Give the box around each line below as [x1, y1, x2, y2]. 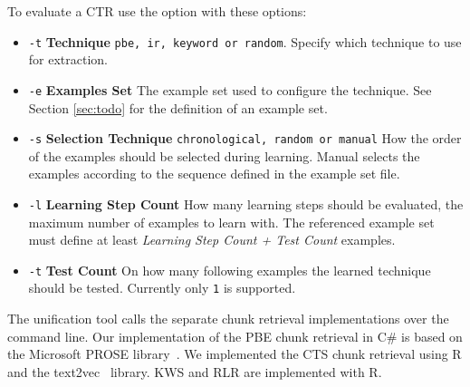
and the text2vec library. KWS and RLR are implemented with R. [7, 362, 382, 381]
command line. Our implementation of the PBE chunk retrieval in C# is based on [7, 326, 463, 345]
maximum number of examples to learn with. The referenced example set [28, 212, 435, 231]
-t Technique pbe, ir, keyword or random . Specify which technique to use [28, 32, 462, 51]
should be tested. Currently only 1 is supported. [28, 278, 296, 297]
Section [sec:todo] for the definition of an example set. [28, 98, 328, 117]
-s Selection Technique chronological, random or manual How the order [28, 129, 462, 148]
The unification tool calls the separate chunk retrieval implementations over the [7, 309, 449, 328]
